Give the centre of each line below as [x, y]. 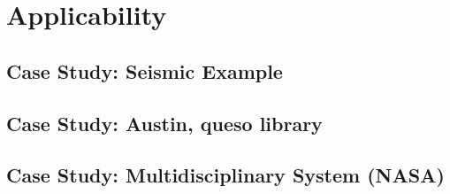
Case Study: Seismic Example [145, 70]
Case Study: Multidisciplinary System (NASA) [225, 175]
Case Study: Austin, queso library [164, 123]
